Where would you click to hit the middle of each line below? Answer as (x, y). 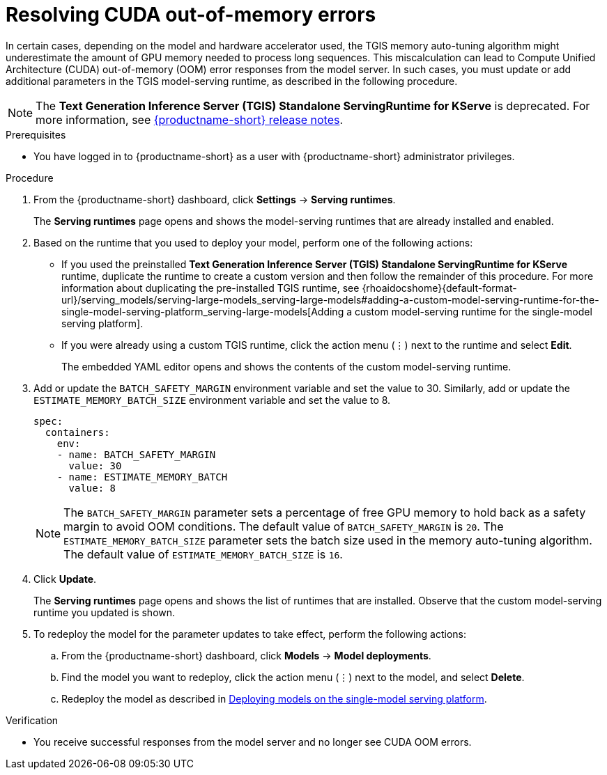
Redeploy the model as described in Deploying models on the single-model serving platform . (274, 698)
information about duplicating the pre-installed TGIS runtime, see (210, 288)
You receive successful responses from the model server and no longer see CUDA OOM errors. (253, 742)
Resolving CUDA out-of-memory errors (191, 15)
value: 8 (92, 488)
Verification (32, 720)
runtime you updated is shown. (105, 612)
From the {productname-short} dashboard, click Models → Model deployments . (246, 655)
